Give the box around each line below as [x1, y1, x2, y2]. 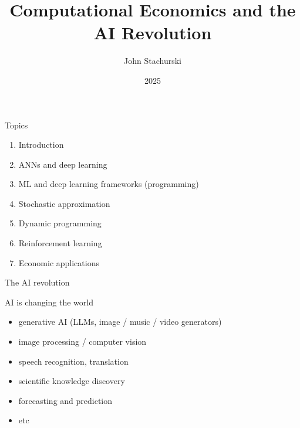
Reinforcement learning [18, 237, 102, 249]
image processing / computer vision [18, 335, 147, 348]
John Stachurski [124, 55, 181, 67]
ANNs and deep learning [18, 158, 107, 170]
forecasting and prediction [18, 394, 113, 406]
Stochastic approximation [18, 197, 110, 209]
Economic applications [18, 256, 99, 269]
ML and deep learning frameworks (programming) [18, 178, 199, 190]
